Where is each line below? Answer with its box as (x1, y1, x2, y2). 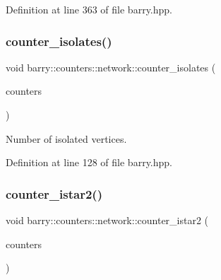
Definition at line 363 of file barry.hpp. (6, 2, 172, 16)
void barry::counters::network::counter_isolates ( (6, 59, 216, 74)
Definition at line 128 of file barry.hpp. (6, 155, 172, 170)
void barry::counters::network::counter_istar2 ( (6, 213, 209, 227)
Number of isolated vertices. (6, 131, 127, 146)
